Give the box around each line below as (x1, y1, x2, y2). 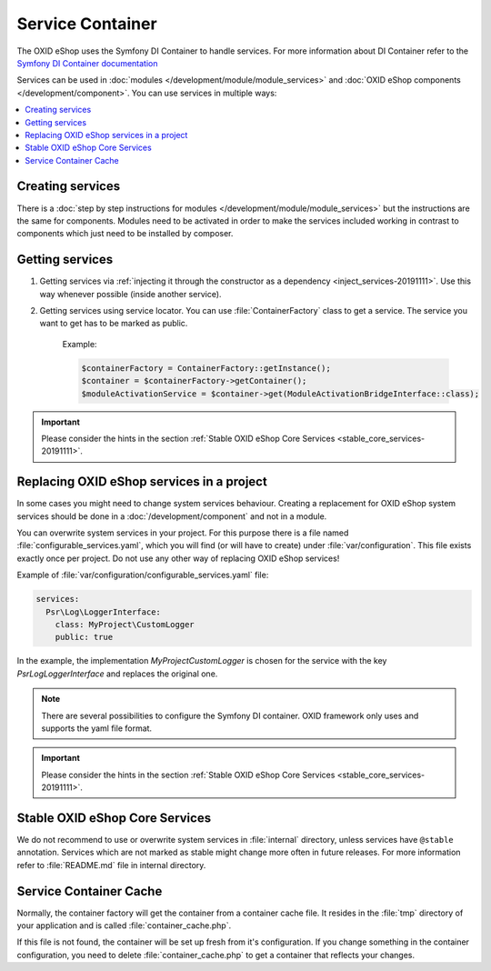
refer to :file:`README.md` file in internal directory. (16, 859, 206, 870)
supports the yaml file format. (41, 723, 153, 734)
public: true (55, 632, 114, 643)
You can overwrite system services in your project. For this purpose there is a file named (16, 527, 349, 538)
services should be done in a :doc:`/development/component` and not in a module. (16, 510, 327, 522)
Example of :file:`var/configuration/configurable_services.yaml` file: (16, 569, 269, 581)
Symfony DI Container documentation (16, 57, 158, 68)
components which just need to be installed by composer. (16, 228, 234, 239)
